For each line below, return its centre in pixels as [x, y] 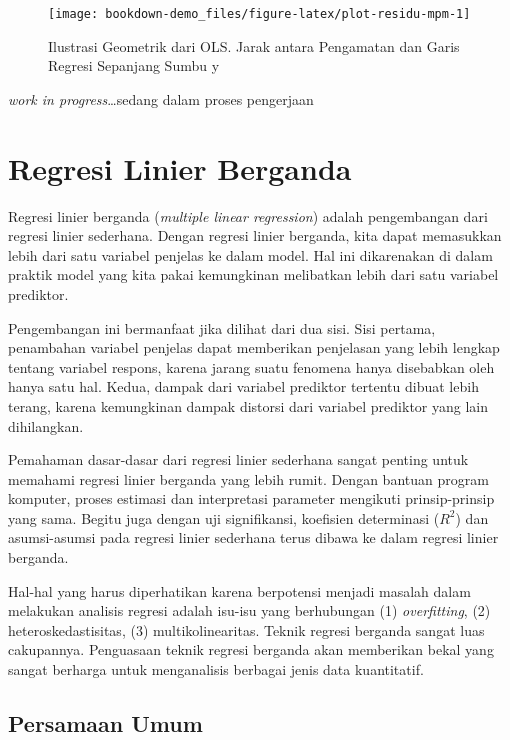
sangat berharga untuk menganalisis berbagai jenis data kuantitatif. [216, 669]
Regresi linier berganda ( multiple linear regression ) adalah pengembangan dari [248, 215]
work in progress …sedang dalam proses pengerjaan [161, 98]
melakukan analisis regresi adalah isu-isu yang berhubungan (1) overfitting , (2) [249, 610]
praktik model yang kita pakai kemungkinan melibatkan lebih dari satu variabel [253, 274]
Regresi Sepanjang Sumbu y [134, 65]
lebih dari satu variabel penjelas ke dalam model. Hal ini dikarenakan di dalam [250, 254]
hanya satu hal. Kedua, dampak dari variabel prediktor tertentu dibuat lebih [243, 386]
